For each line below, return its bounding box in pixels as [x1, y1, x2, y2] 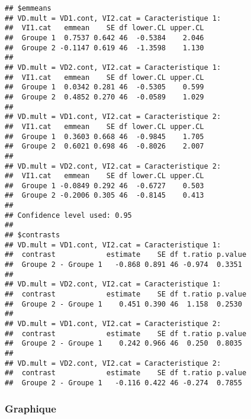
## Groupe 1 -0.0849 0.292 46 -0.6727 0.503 [5, 181, 204, 190]
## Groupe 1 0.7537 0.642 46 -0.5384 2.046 [5, 33, 204, 42]
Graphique [5, 401, 56, 415]
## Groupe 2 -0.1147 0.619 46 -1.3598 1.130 [5, 43, 204, 52]
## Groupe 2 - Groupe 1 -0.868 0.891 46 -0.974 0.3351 [5, 260, 242, 269]
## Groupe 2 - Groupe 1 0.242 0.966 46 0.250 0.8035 [5, 339, 242, 348]
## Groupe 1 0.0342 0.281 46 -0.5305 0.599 [5, 83, 204, 92]
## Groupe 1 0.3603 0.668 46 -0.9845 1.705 [5, 132, 204, 141]
